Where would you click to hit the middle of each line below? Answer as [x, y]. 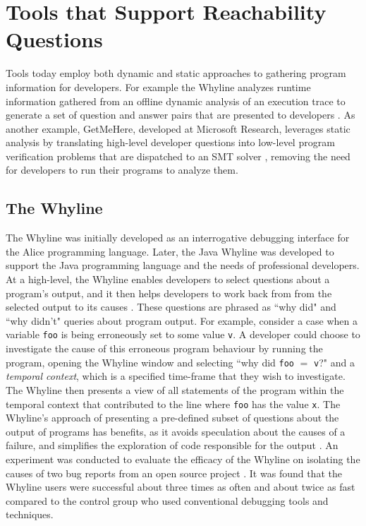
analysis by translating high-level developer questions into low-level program [170, 142]
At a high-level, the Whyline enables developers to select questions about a [168, 279]
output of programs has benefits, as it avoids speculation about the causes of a [176, 431]
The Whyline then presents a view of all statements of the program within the [175, 389]
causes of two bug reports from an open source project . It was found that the [174, 473]
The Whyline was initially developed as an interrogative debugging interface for [178, 238]
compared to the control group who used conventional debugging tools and [167, 500]
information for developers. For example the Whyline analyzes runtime [158, 86]
